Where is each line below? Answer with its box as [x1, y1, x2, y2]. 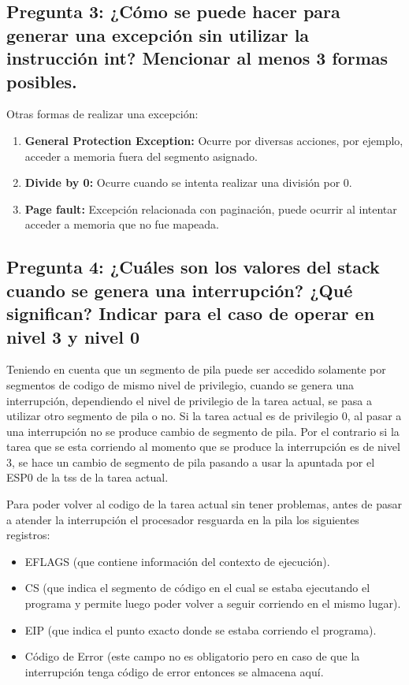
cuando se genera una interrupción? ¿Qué [6, 277, 353, 302]
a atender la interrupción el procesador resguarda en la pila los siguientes [6, 511, 359, 527]
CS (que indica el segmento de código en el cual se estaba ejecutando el [24, 579, 370, 596]
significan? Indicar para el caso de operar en [6, 301, 375, 326]
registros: [6, 527, 50, 543]
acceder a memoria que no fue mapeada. [24, 216, 220, 233]
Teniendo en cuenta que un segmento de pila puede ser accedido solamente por [6, 361, 386, 378]
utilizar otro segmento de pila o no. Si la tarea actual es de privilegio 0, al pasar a [6, 408, 402, 424]
